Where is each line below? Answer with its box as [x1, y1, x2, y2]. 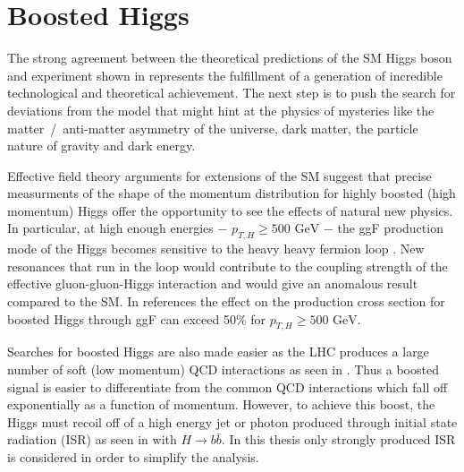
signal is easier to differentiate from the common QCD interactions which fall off [7, 377, 448, 396]
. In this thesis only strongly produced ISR [221, 430, 456, 449]
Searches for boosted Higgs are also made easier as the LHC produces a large [7, 342, 429, 361]
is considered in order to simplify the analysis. [7, 448, 259, 466]
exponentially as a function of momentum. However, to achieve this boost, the [7, 395, 435, 414]
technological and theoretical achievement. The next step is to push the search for [7, 83, 456, 102]
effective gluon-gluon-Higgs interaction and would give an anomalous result [7, 274, 418, 293]
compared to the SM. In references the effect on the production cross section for [7, 292, 445, 311]
